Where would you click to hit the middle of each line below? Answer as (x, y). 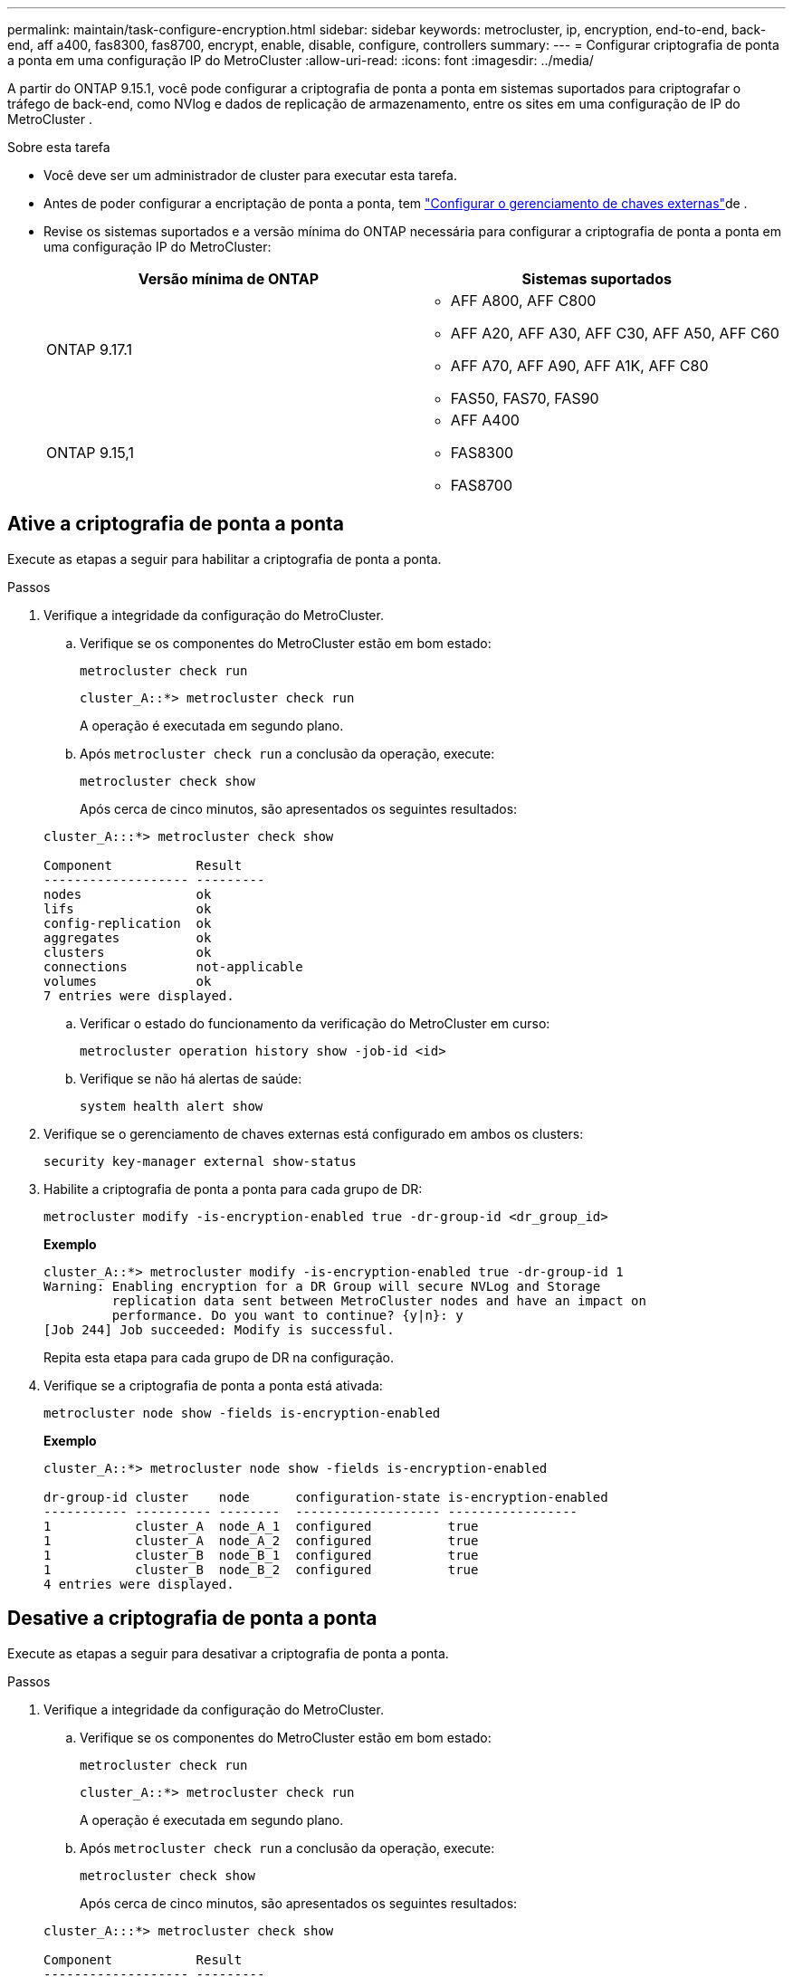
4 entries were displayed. (139, 1584)
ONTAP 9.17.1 (90, 349)
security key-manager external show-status (200, 1161)
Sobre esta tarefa (59, 147)
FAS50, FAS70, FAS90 (525, 398)
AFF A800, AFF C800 (523, 301)
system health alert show (172, 1106)
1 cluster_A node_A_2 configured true (261, 1540)
